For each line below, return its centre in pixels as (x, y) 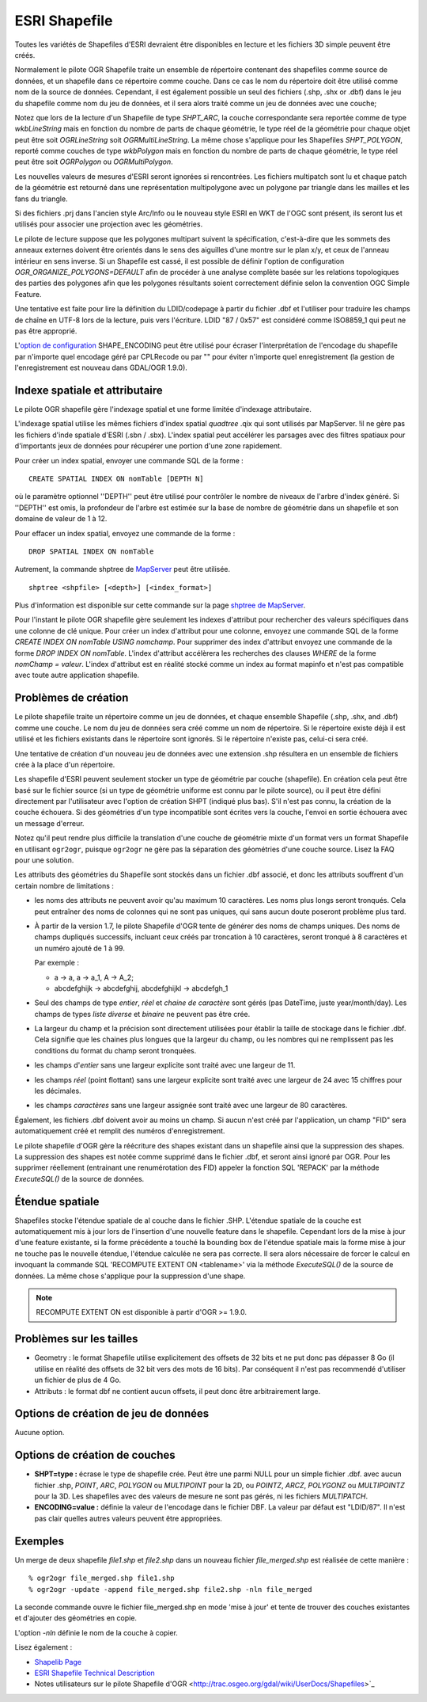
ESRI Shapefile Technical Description (95, 1673)
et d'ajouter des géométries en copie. (76, 1618)
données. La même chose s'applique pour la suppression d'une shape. (130, 1276)
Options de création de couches (95, 1455)
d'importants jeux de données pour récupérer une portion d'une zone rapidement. (148, 446)
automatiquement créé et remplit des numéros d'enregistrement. (120, 1131)
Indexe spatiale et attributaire (89, 390)
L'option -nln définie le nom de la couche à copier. (96, 1632)
